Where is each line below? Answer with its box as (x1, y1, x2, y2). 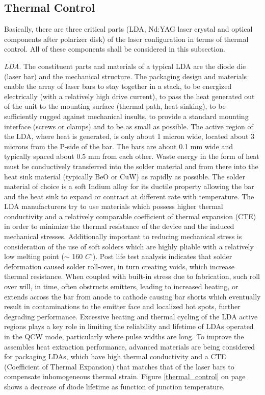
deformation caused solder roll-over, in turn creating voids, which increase (4, 261, 235, 271)
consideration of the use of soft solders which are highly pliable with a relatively (4, 241, 254, 251)
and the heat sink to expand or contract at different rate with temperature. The (4, 191, 254, 201)
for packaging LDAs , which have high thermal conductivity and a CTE (4, 351, 226, 362)
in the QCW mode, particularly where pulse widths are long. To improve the (4, 331, 244, 342)
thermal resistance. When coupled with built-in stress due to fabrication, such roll (4, 271, 260, 282)
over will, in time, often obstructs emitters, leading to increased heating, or (4, 281, 238, 292)
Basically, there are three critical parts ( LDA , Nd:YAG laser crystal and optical (4, 24, 253, 34)
